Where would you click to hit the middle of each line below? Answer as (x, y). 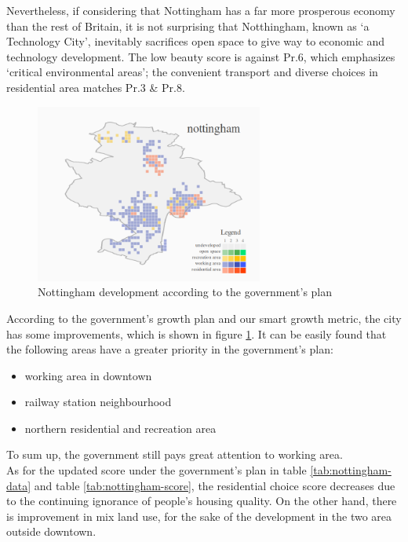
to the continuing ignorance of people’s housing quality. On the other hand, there (202, 501)
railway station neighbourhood (98, 402)
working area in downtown (88, 375)
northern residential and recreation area (120, 428)
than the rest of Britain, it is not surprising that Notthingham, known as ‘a (188, 26)
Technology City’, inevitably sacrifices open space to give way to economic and (196, 41)
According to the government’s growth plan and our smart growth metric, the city (204, 318)
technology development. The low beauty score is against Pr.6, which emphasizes (201, 56)
